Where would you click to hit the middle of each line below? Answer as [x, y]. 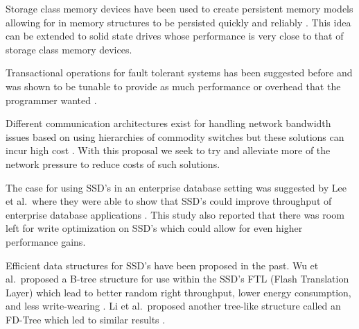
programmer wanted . [51, 100]
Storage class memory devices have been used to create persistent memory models [179, 8]
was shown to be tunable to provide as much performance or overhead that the [173, 86]
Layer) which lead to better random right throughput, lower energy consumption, [178, 292]
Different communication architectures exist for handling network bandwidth [168, 123]
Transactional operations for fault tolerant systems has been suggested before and [179, 73]
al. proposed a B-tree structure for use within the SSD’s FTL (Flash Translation [177, 279]
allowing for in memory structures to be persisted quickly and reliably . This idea [178, 22]
